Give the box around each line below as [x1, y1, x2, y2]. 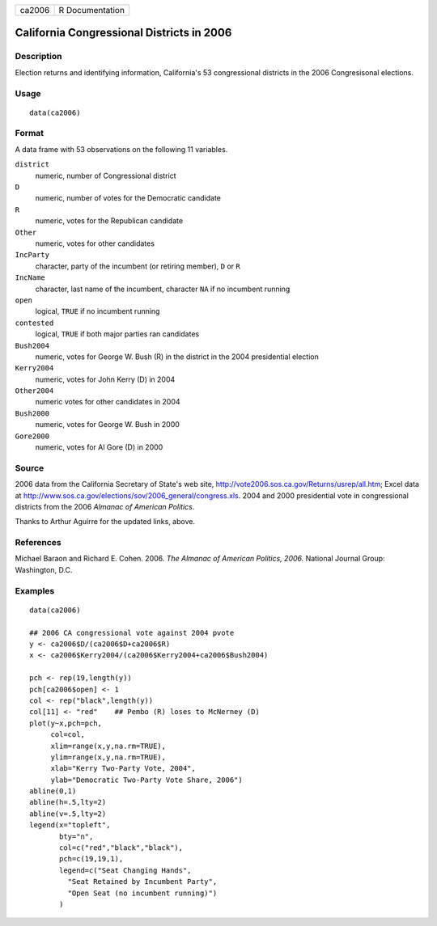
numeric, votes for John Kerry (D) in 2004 [35, 374, 176, 384]
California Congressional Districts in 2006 [15, 26, 232, 40]
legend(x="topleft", [29, 821, 111, 830]
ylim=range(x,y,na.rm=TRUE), [50, 752, 166, 762]
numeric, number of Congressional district [35, 171, 177, 180]
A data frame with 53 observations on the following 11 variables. [15, 144, 228, 154]
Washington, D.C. [15, 564, 73, 574]
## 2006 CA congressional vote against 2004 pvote [29, 628, 235, 637]
